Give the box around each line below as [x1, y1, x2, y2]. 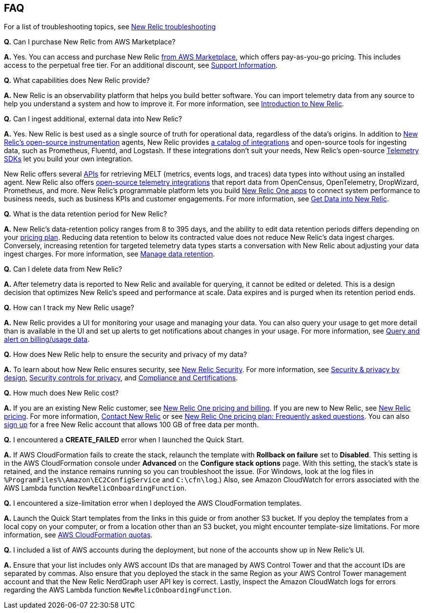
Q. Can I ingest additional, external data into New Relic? [4, 115, 182, 123]
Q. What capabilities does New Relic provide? [4, 76, 150, 85]
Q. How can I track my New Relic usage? [4, 303, 134, 312]
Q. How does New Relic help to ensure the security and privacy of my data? [4, 350, 247, 359]
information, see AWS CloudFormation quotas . [4, 531, 153, 539]
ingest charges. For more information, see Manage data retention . [4, 250, 215, 258]
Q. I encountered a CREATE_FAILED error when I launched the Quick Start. [4, 435, 244, 444]
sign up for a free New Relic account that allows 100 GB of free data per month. [4, 420, 259, 429]
